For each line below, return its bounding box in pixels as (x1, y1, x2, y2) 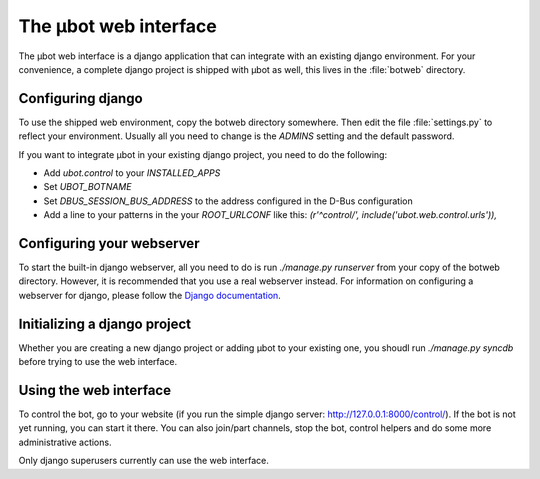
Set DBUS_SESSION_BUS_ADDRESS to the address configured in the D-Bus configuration (43, 195, 414, 207)
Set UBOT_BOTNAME (43, 181, 132, 193)
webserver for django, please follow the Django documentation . (18, 289, 282, 301)
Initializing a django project (18, 315, 192, 332)
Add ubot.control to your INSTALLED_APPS (43, 167, 221, 179)
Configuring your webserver (18, 235, 200, 252)
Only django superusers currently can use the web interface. (18, 455, 270, 467)
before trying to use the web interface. (18, 356, 178, 368)
